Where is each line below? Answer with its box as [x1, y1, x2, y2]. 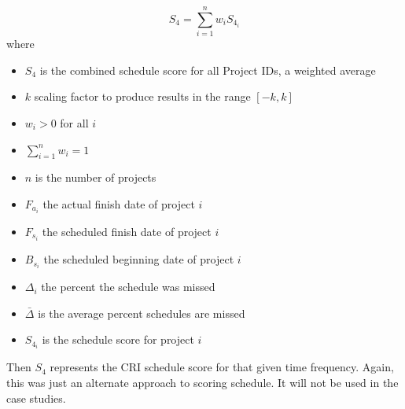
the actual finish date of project [42, 195, 195, 212]
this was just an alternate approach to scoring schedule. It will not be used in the [6, 374, 399, 391]
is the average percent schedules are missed [38, 304, 245, 321]
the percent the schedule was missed [41, 278, 215, 295]
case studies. [6, 389, 66, 406]
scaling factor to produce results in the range [34, 88, 251, 105]
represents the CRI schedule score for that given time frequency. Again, [50, 359, 394, 375]
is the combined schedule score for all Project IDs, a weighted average [39, 61, 376, 78]
